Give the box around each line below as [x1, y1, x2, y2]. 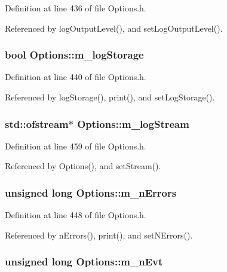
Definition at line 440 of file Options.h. [5, 71, 146, 83]
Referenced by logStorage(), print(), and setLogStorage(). [5, 91, 215, 103]
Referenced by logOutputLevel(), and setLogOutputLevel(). [5, 22, 223, 34]
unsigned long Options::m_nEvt [5, 254, 163, 269]
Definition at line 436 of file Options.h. [5, 2, 146, 14]
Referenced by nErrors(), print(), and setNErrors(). [5, 228, 193, 241]
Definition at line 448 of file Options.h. [5, 209, 146, 221]
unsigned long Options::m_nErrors [5, 185, 177, 200]
